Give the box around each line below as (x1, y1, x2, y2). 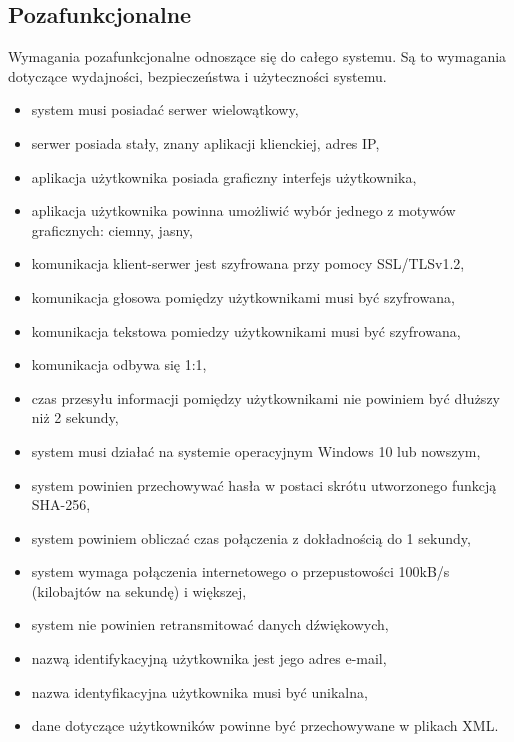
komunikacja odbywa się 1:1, (31, 354, 207, 375)
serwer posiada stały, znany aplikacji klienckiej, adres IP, (31, 132, 380, 153)
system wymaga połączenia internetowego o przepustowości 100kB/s (31, 561, 450, 582)
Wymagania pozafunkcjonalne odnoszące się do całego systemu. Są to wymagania (8, 46, 507, 67)
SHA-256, (31, 494, 91, 515)
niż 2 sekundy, (31, 407, 119, 428)
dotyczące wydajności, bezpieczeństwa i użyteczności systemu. (8, 65, 387, 86)
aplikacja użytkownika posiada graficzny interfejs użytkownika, (31, 166, 417, 187)
